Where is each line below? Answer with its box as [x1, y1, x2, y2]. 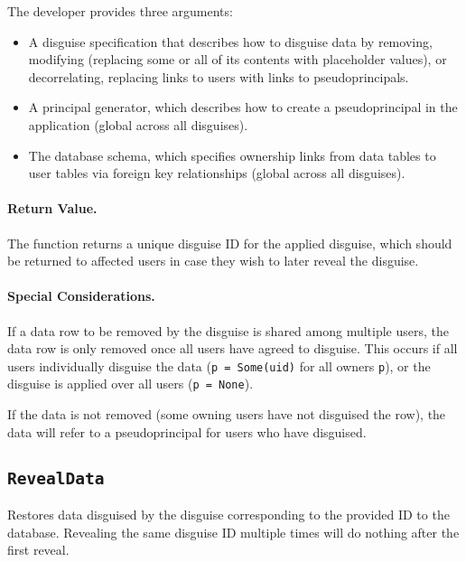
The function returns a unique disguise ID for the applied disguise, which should [7, 233, 452, 252]
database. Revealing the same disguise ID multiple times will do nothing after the [7, 522, 460, 541]
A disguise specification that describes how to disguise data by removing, [28, 32, 433, 51]
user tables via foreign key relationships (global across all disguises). [28, 164, 405, 183]
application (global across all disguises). [28, 115, 248, 134]
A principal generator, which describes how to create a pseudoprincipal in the [28, 98, 458, 117]
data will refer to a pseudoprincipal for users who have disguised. [7, 422, 367, 441]
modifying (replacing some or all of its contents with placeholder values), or [28, 50, 447, 69]
